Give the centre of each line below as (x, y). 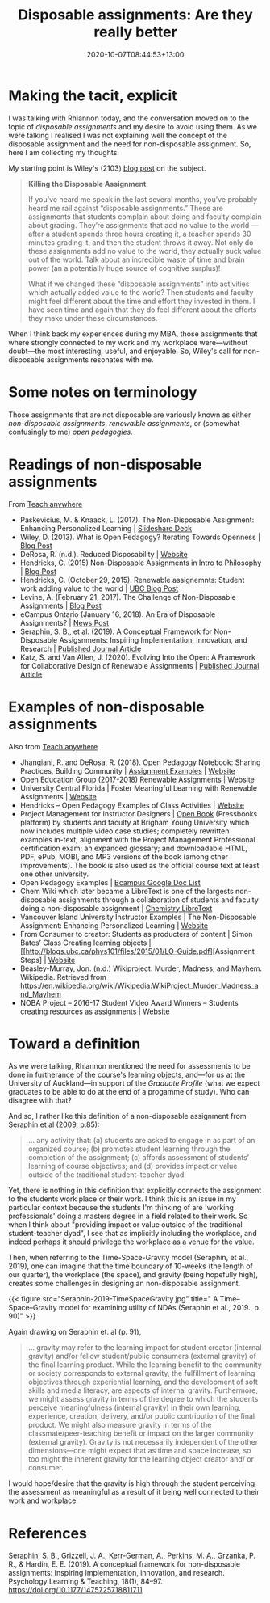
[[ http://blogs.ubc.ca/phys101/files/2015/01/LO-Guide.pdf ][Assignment (137, 951)
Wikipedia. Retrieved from (63, 977)
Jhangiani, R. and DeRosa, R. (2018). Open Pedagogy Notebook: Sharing (140, 762)
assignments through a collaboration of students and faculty (159, 900)
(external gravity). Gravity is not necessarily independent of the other (143, 1442)
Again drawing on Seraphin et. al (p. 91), (75, 1332)
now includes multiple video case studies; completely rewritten (125, 831)
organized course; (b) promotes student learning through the (129, 1149)
